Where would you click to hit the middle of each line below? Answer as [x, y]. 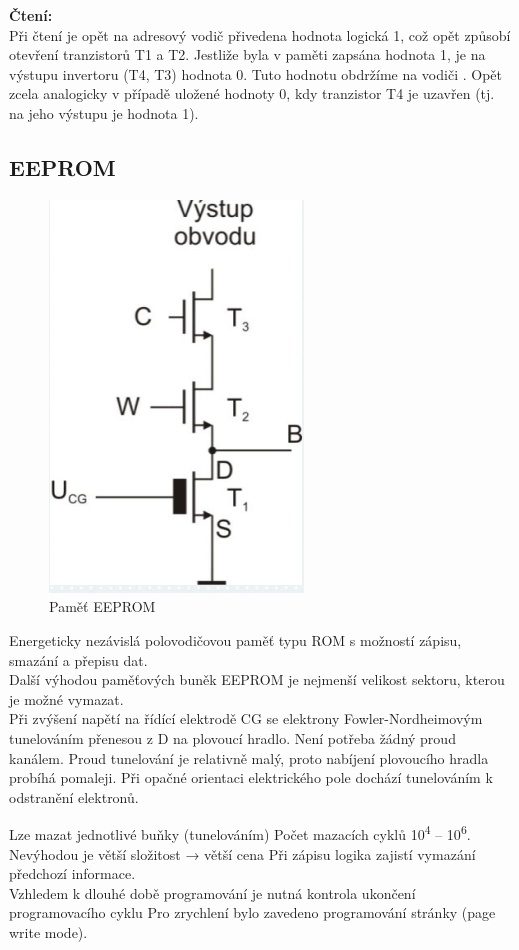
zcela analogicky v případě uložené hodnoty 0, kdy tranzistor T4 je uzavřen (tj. [252, 93]
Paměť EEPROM [102, 606]
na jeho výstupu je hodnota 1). [104, 112]
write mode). [48, 931]
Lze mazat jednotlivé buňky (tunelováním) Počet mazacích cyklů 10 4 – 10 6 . [240, 832]
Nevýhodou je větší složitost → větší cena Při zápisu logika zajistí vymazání [242, 853]
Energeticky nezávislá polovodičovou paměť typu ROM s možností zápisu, [235, 639]
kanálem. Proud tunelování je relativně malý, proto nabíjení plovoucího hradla [249, 757]
